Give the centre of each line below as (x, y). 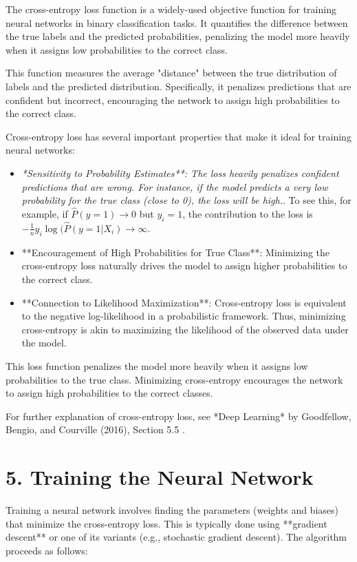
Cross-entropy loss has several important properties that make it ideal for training (178, 136)
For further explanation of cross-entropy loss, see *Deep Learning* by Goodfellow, (178, 416)
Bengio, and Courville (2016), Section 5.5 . (95, 429)
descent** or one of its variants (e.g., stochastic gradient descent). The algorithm (176, 537)
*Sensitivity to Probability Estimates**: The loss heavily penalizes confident (180, 173)
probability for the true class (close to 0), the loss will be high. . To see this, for (186, 200)
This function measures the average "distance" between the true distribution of (171, 73)
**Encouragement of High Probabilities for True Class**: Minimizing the (176, 252)
